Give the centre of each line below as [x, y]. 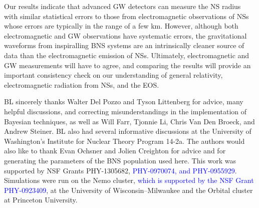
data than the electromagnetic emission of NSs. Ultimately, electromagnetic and [127, 55]
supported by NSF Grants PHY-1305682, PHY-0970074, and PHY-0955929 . [120, 170]
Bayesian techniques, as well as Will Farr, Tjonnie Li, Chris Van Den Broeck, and [129, 121]
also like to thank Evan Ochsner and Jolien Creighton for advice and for [115, 151]
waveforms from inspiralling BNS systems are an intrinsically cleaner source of [124, 45]
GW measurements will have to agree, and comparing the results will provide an [127, 65]
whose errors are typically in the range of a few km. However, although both [121, 26]
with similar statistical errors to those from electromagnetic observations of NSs [126, 16]
